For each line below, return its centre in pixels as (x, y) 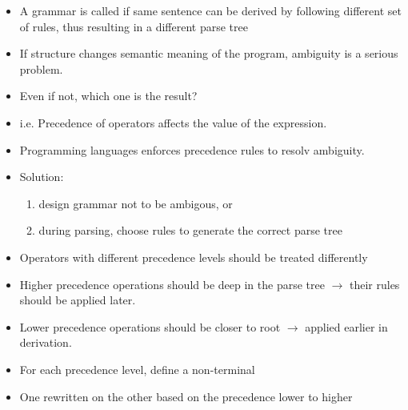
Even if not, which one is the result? (108, 96)
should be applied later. (78, 300)
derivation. (46, 342)
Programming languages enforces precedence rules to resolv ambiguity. (192, 149)
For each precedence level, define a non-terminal (137, 369)
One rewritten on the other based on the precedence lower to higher (186, 396)
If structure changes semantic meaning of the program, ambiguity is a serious (209, 53)
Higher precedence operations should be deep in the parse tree (172, 284)
